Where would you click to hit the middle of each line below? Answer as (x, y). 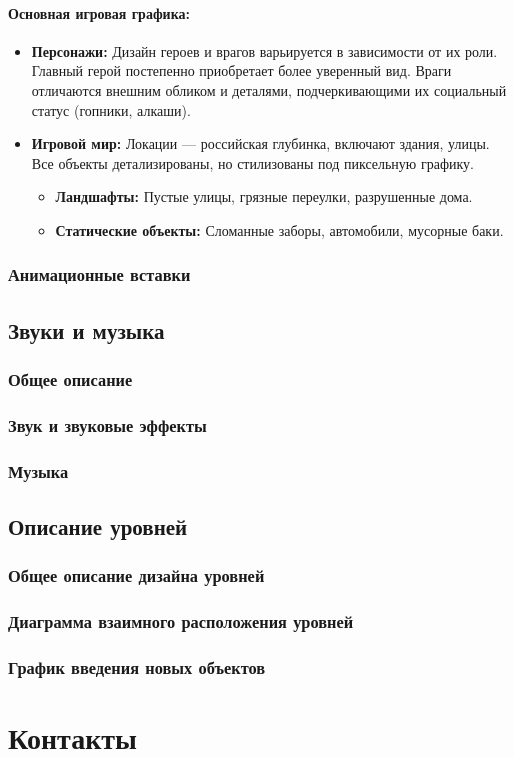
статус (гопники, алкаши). (111, 109)
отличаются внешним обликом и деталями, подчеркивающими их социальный (269, 89)
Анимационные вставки (99, 274)
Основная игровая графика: (99, 12)
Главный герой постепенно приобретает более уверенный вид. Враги (241, 70)
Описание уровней (98, 526)
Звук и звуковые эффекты (107, 424)
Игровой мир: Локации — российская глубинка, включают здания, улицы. (260, 143)
